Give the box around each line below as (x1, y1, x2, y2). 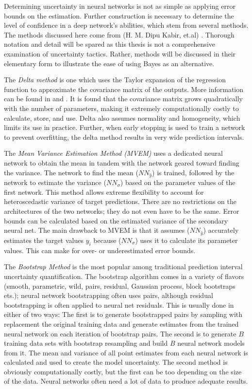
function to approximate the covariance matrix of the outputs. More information (4, 84, 244, 94)
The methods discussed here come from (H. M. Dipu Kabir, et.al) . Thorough (4, 29, 235, 39)
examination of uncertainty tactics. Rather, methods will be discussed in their (4, 48, 236, 58)
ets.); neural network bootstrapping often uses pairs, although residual (4, 290, 213, 300)
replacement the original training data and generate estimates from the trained (4, 318, 239, 329)
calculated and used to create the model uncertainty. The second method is (4, 357, 228, 367)
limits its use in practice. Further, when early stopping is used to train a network (4, 122, 245, 132)
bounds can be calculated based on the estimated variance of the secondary (4, 215, 228, 225)
